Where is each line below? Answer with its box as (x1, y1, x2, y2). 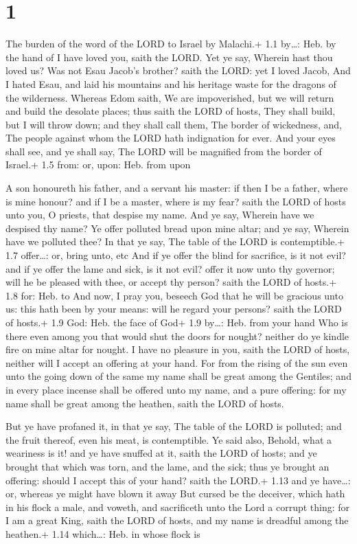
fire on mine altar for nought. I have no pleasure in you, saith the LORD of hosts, (5, 342, 350, 356)
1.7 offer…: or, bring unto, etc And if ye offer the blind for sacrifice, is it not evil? (5, 248, 346, 262)
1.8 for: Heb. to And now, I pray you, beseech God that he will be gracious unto (5, 288, 343, 302)
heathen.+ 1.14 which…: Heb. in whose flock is (5, 526, 200, 541)
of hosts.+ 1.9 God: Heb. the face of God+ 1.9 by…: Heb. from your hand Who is (5, 315, 348, 329)
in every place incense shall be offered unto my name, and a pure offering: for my (5, 382, 347, 396)
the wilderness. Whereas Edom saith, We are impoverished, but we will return (5, 90, 334, 104)
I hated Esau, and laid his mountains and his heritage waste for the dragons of (5, 76, 336, 91)
